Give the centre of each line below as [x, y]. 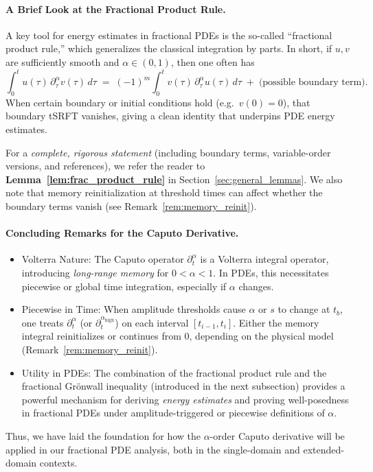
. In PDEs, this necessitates [271, 273]
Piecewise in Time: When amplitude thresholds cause [134, 309]
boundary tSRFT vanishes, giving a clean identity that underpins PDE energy [170, 116]
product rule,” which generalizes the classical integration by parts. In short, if [169, 48]
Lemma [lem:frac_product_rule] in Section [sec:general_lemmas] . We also [174, 179]
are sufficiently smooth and [63, 61]
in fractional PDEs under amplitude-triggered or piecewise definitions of [173, 413]
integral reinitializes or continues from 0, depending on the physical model [178, 336]
